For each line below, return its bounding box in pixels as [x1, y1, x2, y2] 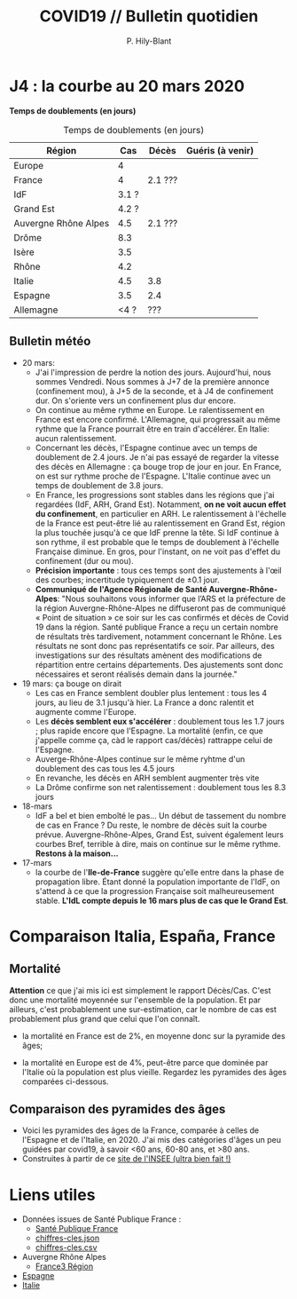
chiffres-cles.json [35, 1232, 100, 1244]
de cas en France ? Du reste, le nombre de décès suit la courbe [35, 820, 268, 830]
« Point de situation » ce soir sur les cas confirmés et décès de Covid [35, 612, 289, 622]
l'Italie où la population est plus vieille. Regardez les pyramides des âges [21, 1066, 287, 1077]
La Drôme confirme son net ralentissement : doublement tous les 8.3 [35, 781, 286, 792]
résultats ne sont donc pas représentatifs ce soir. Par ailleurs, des [35, 640, 275, 651]
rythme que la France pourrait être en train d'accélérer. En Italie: [35, 424, 270, 434]
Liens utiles [9, 1184, 96, 1205]
